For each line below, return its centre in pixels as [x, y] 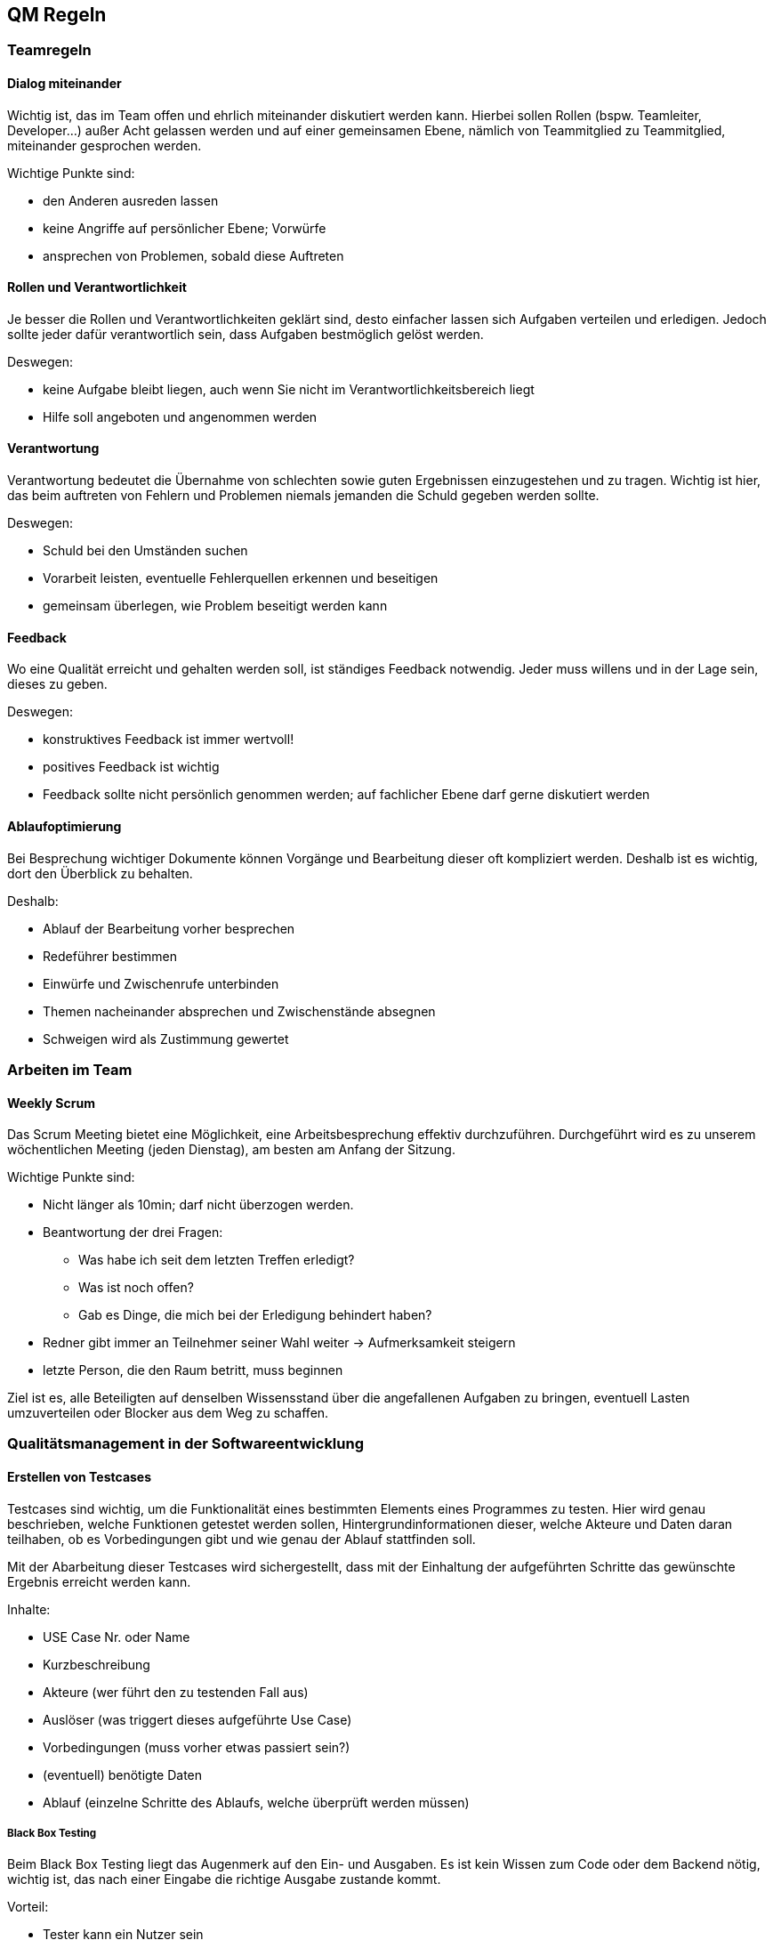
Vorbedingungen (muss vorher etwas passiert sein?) [197, 1747]
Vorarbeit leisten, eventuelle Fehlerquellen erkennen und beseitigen [241, 578]
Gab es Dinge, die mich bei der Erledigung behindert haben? [255, 1315]
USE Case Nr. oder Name [117, 1637]
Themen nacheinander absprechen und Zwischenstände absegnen [239, 1011]
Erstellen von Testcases [80, 1477]
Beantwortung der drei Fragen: [133, 1233]
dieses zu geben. [57, 684]
